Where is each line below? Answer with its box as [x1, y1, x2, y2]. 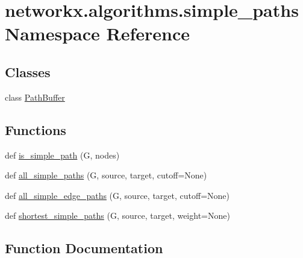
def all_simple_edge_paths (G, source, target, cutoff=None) [5, 189, 230, 201]
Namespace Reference [5, 21, 190, 46]
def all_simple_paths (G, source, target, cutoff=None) [5, 169, 207, 181]
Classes [5, 62, 51, 81]
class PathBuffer [5, 90, 65, 103]
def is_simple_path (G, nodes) [5, 148, 120, 161]
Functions [5, 120, 66, 139]
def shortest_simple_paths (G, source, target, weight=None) [5, 209, 230, 222]
